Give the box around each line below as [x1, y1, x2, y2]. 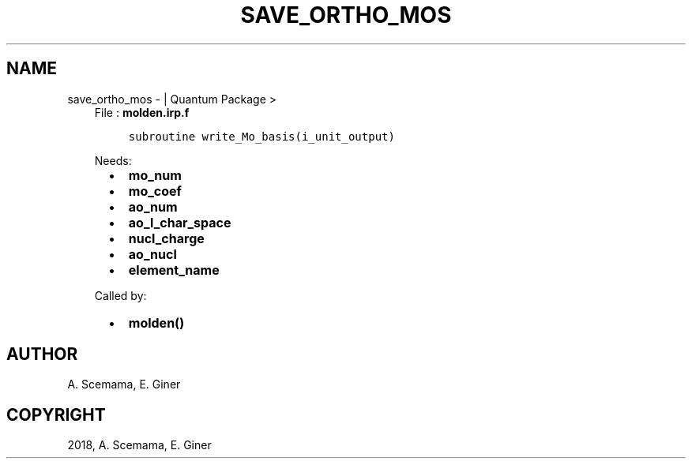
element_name [128, 261, 220, 278]
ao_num [128, 198, 178, 215]
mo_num [128, 167, 182, 183]
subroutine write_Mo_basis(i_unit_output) [128, 129, 395, 143]
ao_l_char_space [128, 214, 231, 231]
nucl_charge [128, 230, 205, 246]
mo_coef [128, 182, 182, 199]
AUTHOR [6, 344, 78, 365]
